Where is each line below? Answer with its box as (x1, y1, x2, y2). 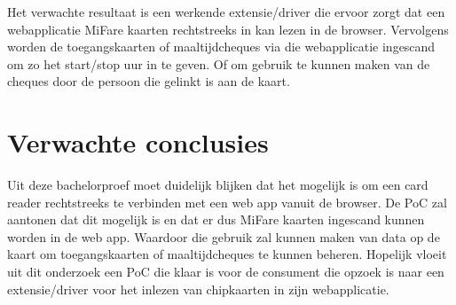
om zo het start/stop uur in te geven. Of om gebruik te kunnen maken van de (7, 54, 430, 73)
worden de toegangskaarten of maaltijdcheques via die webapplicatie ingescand (7, 37, 436, 56)
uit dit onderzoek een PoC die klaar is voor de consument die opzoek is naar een (7, 262, 444, 281)
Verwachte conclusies (7, 124, 269, 160)
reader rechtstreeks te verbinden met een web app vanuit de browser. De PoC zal (7, 192, 447, 211)
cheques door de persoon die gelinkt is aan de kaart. (7, 72, 290, 90)
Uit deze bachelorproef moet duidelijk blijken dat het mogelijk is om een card (7, 176, 428, 194)
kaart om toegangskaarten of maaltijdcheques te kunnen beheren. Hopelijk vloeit (7, 245, 447, 263)
